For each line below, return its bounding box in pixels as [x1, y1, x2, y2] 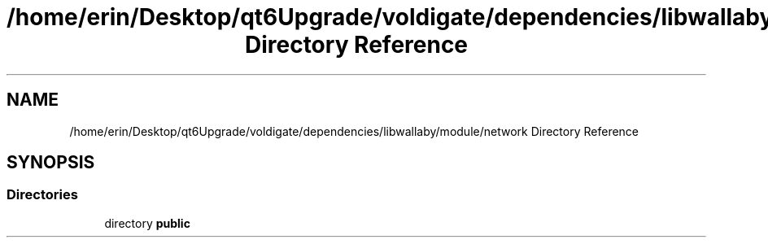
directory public [104, 216, 190, 230]
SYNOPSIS [7, 152, 95, 173]
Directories [7, 186, 78, 203]
